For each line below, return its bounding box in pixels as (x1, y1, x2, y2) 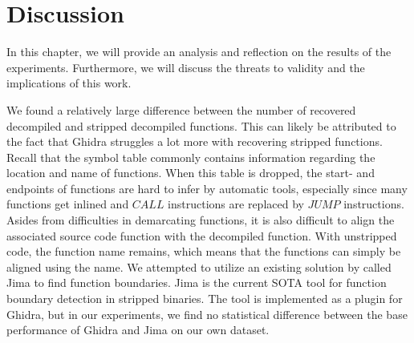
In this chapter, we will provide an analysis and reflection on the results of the (6, 43, 392, 60)
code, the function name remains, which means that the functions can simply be (6, 243, 401, 260)
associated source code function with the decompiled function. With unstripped (6, 227, 397, 244)
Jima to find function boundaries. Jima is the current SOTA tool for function (6, 274, 387, 291)
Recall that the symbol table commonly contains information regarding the (6, 148, 375, 165)
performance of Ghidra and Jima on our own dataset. (6, 321, 270, 338)
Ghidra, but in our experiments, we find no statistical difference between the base (6, 305, 408, 322)
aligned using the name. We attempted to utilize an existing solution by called (6, 258, 392, 275)
